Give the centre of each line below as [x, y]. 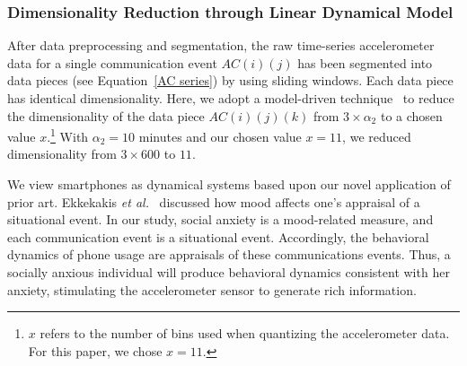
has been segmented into [365, 62]
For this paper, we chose [95, 350]
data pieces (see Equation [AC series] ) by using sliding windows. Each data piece [230, 80]
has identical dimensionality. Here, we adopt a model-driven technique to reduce [231, 98]
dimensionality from [62, 154]
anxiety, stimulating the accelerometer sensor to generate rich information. [212, 289]
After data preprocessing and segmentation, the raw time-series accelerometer [221, 45]
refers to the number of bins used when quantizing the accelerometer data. [245, 333]
